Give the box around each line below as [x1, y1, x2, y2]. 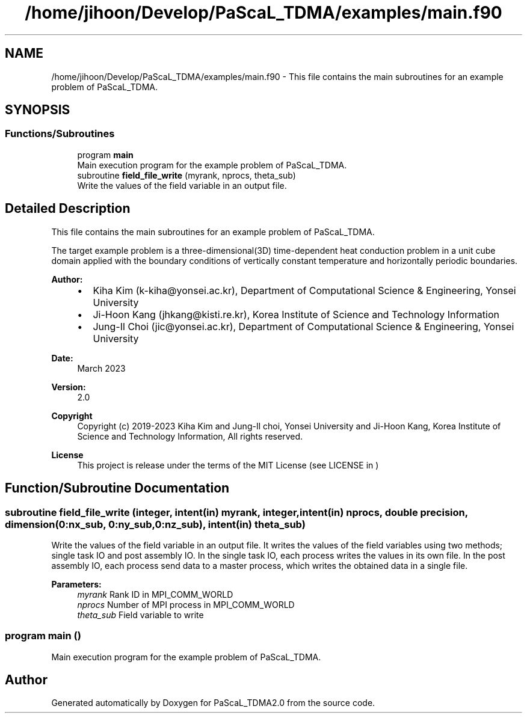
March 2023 [77, 363, 126, 373]
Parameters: [51, 578, 102, 589]
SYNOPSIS [5, 102, 70, 118]
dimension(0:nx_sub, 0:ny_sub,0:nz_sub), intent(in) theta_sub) [5, 518, 306, 530]
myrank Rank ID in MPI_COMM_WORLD [77, 589, 233, 600]
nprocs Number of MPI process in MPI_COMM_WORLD [77, 599, 295, 610]
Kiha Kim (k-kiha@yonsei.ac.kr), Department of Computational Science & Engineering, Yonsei [93, 284, 516, 296]
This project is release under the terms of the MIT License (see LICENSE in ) [77, 459, 379, 470]
